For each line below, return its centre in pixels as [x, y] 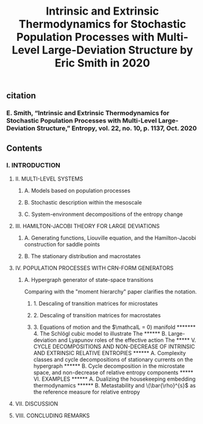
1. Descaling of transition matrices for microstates [96, 303]
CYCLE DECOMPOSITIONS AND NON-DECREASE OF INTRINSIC [114, 347]
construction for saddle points [62, 244]
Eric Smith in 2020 [102, 63]
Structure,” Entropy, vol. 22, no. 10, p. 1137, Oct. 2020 [116, 128]
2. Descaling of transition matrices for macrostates [97, 315]
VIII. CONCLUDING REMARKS [52, 415]
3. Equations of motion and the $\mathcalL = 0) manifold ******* [115, 327]
